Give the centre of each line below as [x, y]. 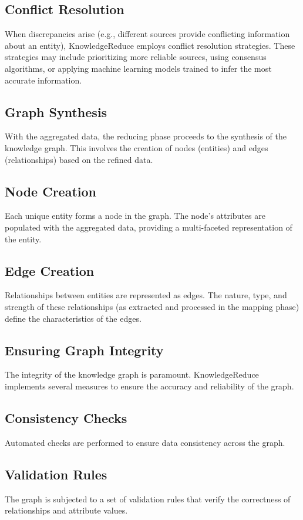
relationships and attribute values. [66, 510]
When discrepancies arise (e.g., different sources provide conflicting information [147, 34]
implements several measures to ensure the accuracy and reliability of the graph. [149, 386]
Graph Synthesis [56, 111]
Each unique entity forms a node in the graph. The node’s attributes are [135, 216]
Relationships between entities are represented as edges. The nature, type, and [146, 295]
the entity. [23, 239]
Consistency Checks [66, 417]
